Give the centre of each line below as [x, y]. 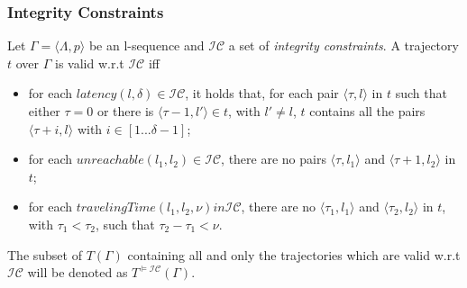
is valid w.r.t [89, 63]
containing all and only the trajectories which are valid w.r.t [294, 254]
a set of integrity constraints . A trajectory [343, 45]
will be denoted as [78, 272]
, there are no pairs [274, 159]
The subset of [45, 254]
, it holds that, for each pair [262, 93]
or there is [125, 111]
